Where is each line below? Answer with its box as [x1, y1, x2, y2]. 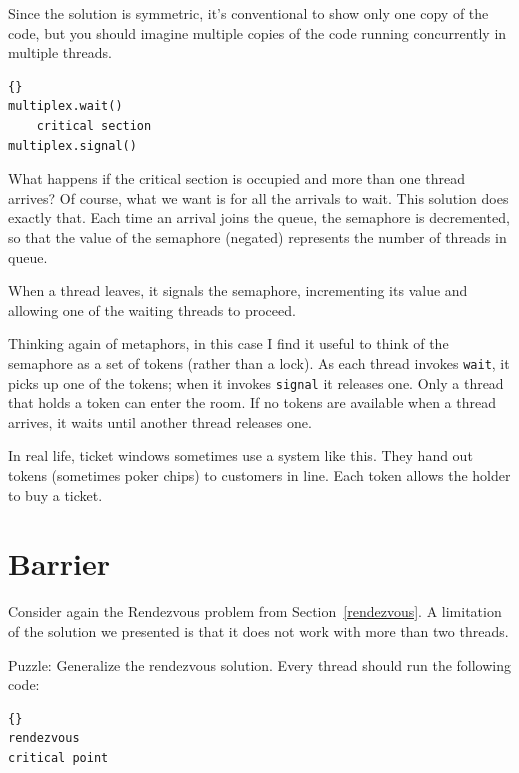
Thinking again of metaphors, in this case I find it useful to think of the [8, 333, 449, 354]
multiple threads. [8, 42, 112, 63]
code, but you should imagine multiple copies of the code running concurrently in [8, 22, 507, 43]
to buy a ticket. [8, 484, 103, 505]
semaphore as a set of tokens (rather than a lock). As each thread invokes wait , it [8, 352, 510, 373]
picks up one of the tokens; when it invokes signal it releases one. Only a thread [8, 372, 504, 393]
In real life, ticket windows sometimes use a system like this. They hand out [8, 445, 473, 466]
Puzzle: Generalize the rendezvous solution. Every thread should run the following [8, 654, 512, 675]
